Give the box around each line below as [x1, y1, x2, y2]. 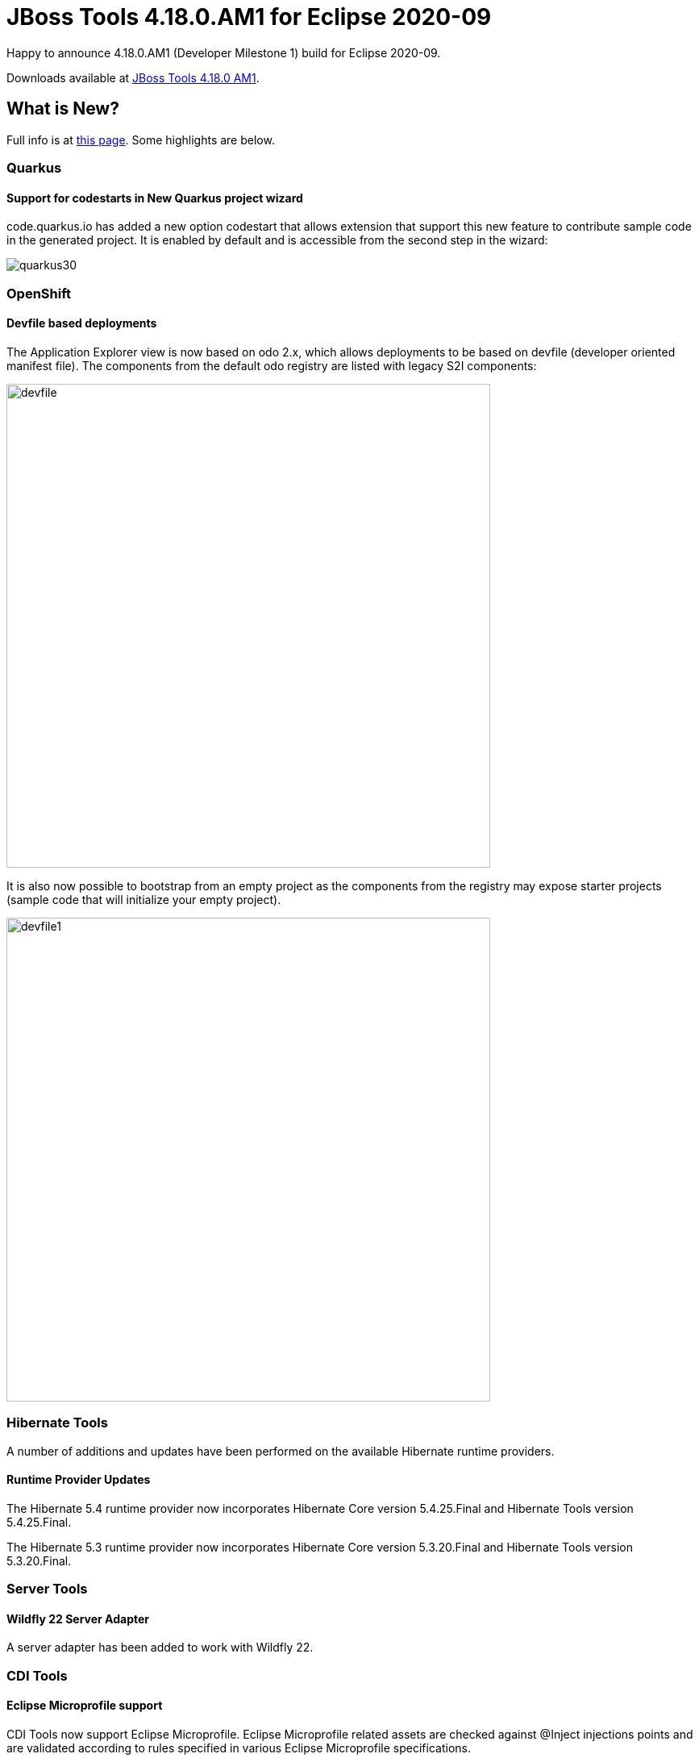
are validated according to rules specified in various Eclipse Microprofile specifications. [6, 1740, 471, 1755]
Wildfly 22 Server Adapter [6, 1611, 150, 1626]
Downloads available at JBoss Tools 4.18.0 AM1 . [6, 70, 260, 85]
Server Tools [6, 1581, 88, 1598]
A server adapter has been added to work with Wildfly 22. [6, 1640, 314, 1655]
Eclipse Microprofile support [6, 1698, 163, 1713]
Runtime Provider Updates [6, 1473, 151, 1487]
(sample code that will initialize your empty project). [6, 892, 281, 906]
